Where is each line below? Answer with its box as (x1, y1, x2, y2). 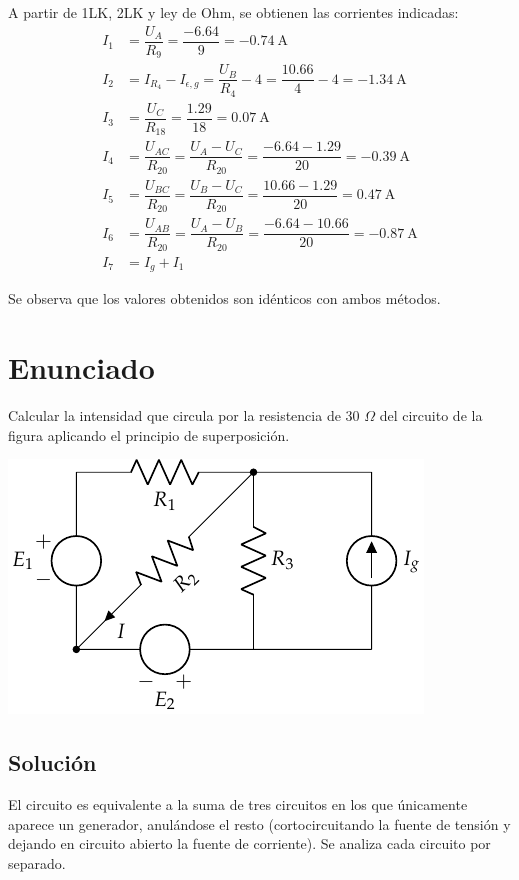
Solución (8, 747, 97, 778)
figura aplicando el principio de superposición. (8, 424, 290, 445)
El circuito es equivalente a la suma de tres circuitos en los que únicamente (8, 794, 468, 815)
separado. (8, 852, 66, 873)
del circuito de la (379, 405, 483, 426)
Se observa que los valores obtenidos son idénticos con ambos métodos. (8, 288, 441, 309)
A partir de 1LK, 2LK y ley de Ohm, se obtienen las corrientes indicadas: (8, 2, 459, 22)
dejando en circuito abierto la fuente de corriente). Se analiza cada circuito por (8, 833, 491, 854)
